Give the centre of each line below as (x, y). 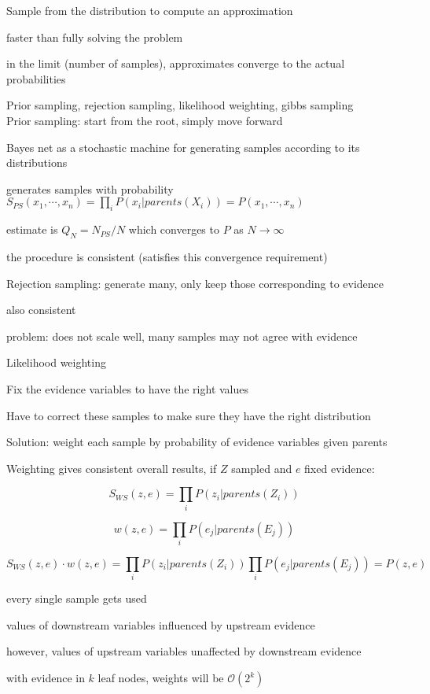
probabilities (36, 78)
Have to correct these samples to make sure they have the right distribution (189, 415)
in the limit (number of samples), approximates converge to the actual (176, 63)
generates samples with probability (90, 188)
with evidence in (46, 678)
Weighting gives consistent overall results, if (112, 468)
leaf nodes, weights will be (161, 678)
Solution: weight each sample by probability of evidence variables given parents (197, 442)
